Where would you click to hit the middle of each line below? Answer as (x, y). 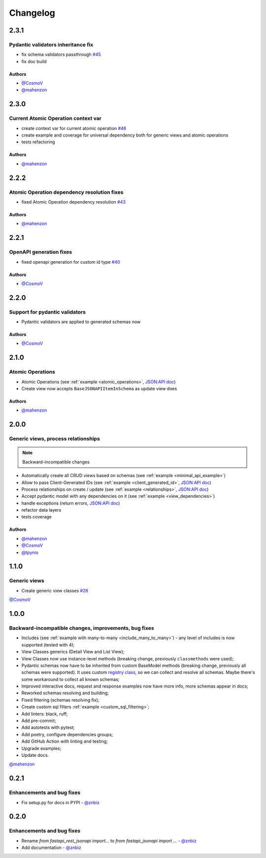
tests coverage (36, 517)
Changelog (32, 13)
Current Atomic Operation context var (55, 118)
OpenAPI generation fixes (41, 252)
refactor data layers (41, 510)
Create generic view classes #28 (55, 590)
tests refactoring (38, 142)
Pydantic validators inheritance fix (51, 44)
